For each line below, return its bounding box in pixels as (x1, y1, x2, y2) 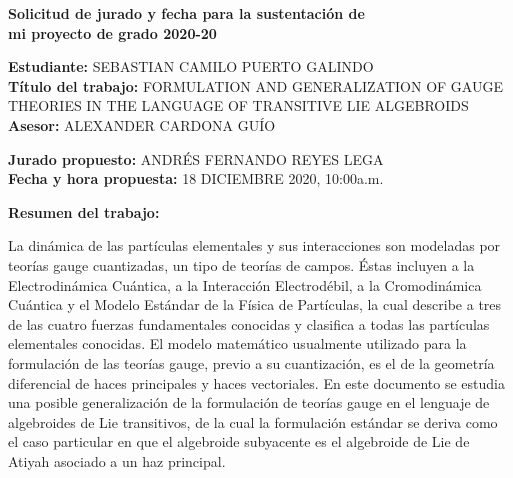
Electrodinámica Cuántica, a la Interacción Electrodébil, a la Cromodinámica (8, 274, 482, 295)
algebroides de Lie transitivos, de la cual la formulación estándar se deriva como (8, 411, 498, 432)
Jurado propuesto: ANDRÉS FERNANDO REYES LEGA (8, 148, 384, 169)
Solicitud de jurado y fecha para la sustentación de (8, 3, 365, 23)
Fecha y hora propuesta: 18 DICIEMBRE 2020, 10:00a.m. (8, 168, 384, 189)
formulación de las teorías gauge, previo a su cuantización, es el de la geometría (8, 352, 495, 373)
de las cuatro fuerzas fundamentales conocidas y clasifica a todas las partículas (8, 313, 490, 334)
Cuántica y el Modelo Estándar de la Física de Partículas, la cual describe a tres (8, 294, 502, 315)
